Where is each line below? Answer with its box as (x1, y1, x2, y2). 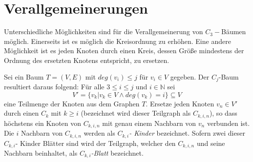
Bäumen (221, 26, 246, 37)
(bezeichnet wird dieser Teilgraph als (81, 108, 191, 118)
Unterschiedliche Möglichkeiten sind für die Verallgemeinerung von (4, 26, 203, 37)
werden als (84, 128, 115, 138)
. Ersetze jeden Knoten (146, 98, 214, 108)
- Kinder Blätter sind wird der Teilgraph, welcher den (15, 138, 176, 148)
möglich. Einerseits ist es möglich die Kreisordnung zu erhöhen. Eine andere (4, 36, 231, 46)
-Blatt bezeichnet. (91, 147, 144, 158)
